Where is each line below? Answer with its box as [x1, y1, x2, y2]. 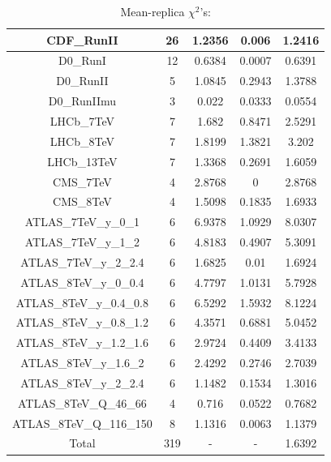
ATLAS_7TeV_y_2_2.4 [20, 253, 144, 270]
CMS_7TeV [53, 173, 112, 190]
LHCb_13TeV [47, 152, 118, 169]
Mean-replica [120, 3, 185, 19]
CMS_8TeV [53, 193, 112, 210]
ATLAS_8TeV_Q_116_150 [12, 414, 153, 431]
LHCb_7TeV [49, 112, 115, 129]
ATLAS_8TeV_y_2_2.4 [20, 374, 144, 391]
